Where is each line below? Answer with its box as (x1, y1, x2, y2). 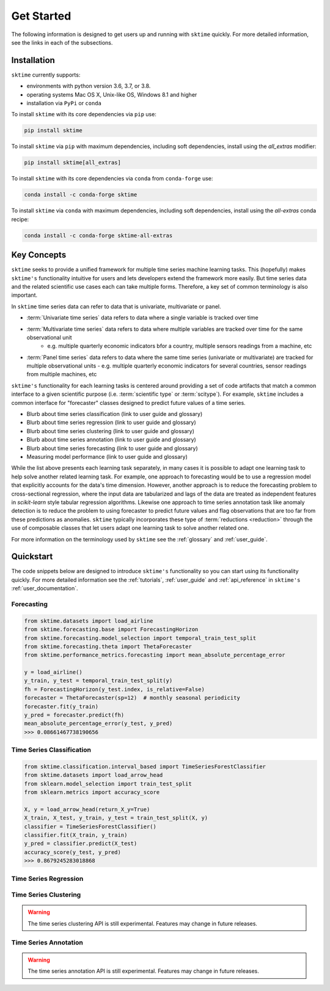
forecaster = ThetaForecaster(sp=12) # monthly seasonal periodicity (24, 694, 241, 702)
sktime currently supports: (11, 71, 81, 78)
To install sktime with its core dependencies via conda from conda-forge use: (11, 175, 213, 182)
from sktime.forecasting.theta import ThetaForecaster (24, 643, 192, 650)
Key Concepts (11, 250, 67, 260)
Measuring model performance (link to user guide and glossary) (26, 453, 188, 460)
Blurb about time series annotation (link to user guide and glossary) (26, 436, 197, 444)
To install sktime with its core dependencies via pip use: (11, 111, 157, 118)
